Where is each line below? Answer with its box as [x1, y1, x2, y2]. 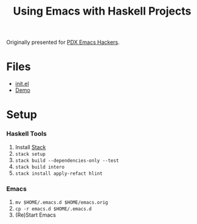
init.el [15, 80, 29, 88]
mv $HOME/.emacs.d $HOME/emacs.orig [15, 199, 108, 205]
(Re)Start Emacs [15, 211, 57, 219]
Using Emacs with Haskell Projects [13, 4, 192, 18]
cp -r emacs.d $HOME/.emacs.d [15, 206, 92, 212]
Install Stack [15, 143, 46, 150]
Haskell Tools [6, 130, 47, 138]
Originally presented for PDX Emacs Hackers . [6, 38, 120, 46]
